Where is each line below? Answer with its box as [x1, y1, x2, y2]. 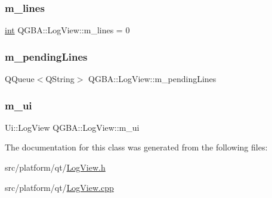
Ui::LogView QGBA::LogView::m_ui [5, 121, 140, 133]
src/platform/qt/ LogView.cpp [5, 181, 114, 193]
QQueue [5, 73, 35, 85]
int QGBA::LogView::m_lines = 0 [5, 24, 130, 36]
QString [45, 73, 75, 85]
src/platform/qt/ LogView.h [5, 161, 106, 174]
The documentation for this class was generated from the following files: [5, 141, 268, 153]
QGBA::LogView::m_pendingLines [88, 73, 217, 85]
